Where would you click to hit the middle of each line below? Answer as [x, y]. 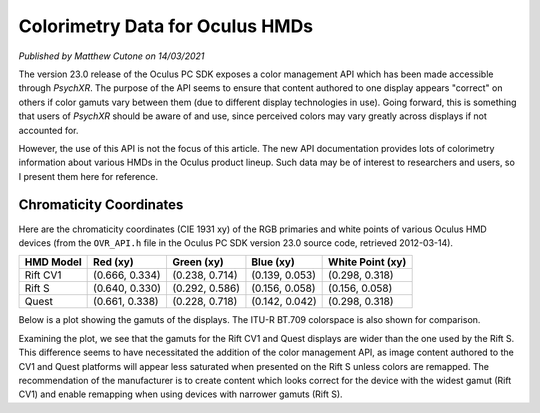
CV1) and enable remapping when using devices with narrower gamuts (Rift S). [181, 394]
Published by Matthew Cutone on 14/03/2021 [111, 56]
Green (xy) [197, 262]
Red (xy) [113, 262]
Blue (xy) [273, 262]
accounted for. [48, 130]
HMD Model [53, 262]
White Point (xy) [367, 262]
